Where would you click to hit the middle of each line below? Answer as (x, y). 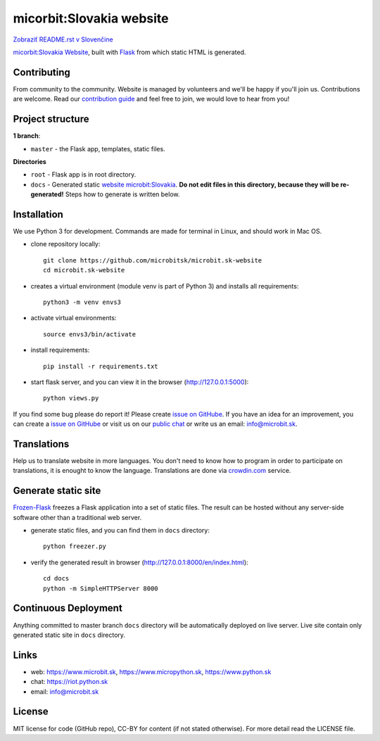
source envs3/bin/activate (90, 334)
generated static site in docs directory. (69, 635)
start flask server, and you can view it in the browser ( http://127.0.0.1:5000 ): (140, 382)
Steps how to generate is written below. (122, 194)
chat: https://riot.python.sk (69, 682)
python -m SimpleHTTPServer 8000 (101, 588)
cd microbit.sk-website (84, 270)
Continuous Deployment (68, 608)
